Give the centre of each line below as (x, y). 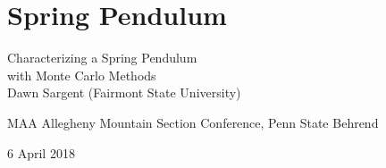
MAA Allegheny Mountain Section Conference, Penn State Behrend (193, 122)
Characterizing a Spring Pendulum (102, 58)
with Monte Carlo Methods (82, 75)
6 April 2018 (41, 152)
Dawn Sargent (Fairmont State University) (124, 92)
